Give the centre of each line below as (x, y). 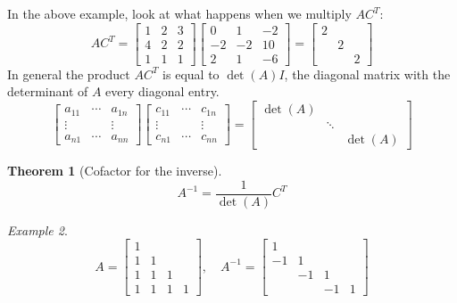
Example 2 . (37, 229)
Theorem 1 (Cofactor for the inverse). (115, 170)
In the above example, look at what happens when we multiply (179, 13)
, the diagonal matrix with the (367, 74)
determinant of (48, 91)
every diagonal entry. (162, 91)
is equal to (191, 74)
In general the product (69, 74)
